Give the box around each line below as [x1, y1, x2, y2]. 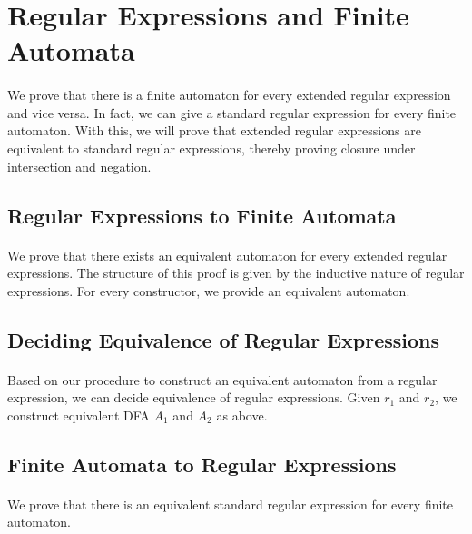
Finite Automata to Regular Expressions [7, 450, 397, 478]
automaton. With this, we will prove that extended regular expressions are [7, 121, 421, 140]
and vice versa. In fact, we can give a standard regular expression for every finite [7, 103, 457, 122]
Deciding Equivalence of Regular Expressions [7, 325, 440, 353]
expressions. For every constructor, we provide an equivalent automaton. [7, 281, 410, 300]
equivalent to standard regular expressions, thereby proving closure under [7, 138, 416, 157]
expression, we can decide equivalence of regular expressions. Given [7, 388, 380, 407]
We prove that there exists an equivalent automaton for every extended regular [7, 245, 447, 264]
